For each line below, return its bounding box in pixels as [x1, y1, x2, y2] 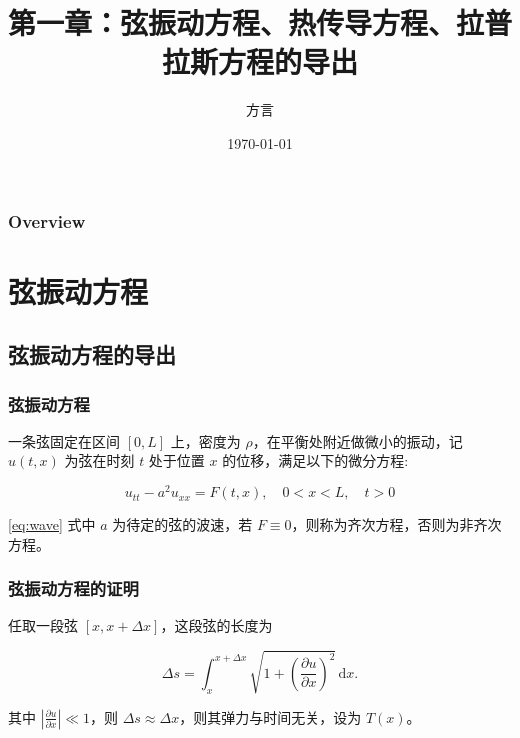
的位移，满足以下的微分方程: [222, 450, 409, 471]
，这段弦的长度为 [160, 615, 273, 636]
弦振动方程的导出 [8, 339, 176, 370]
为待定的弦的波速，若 [112, 514, 253, 535]
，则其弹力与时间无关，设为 [179, 706, 362, 727]
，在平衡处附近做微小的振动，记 [252, 430, 463, 451]
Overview [8, 208, 86, 233]
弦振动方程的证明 [8, 576, 139, 601]
